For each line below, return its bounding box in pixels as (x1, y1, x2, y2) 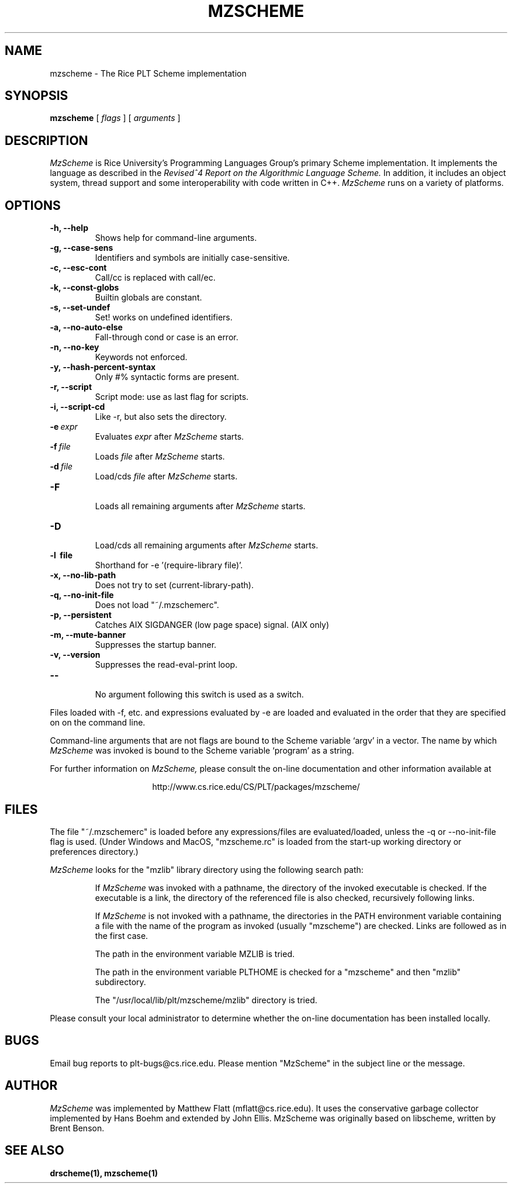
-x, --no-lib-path (50, 570, 116, 581)
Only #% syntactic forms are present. (95, 372, 239, 382)
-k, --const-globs (50, 282, 119, 293)
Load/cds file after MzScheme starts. (95, 471, 238, 482)
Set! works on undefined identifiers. (95, 312, 233, 323)
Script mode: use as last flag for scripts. (95, 392, 249, 402)
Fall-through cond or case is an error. (95, 332, 238, 343)
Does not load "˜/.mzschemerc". (95, 600, 219, 610)
